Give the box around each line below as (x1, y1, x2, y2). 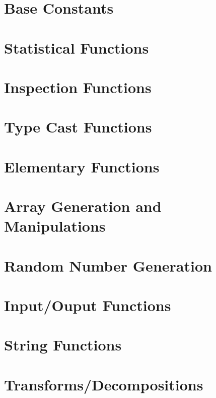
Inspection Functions (4, 76, 152, 97)
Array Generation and (4, 196, 162, 216)
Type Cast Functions (4, 116, 152, 137)
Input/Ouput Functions (4, 295, 171, 315)
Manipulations (4, 215, 106, 236)
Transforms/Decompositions (4, 374, 203, 394)
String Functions (4, 334, 122, 355)
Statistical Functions (4, 37, 149, 58)
